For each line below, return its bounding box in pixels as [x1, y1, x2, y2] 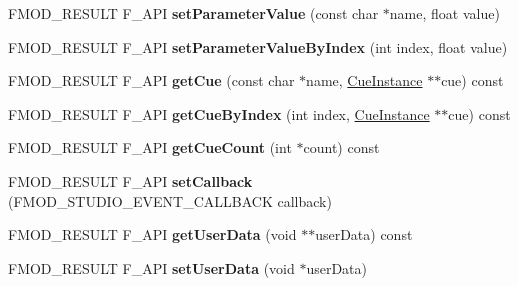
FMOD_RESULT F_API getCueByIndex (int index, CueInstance [8, 103, 430, 124]
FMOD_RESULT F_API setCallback [8, 170, 253, 191]
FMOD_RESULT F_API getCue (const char [8, 70, 295, 91]
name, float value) [389, 3, 500, 23]
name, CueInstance [306, 70, 423, 91]
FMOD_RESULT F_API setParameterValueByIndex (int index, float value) [8, 36, 508, 57]
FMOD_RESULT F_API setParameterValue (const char [8, 3, 379, 23]
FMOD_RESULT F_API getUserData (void [8, 224, 297, 245]
